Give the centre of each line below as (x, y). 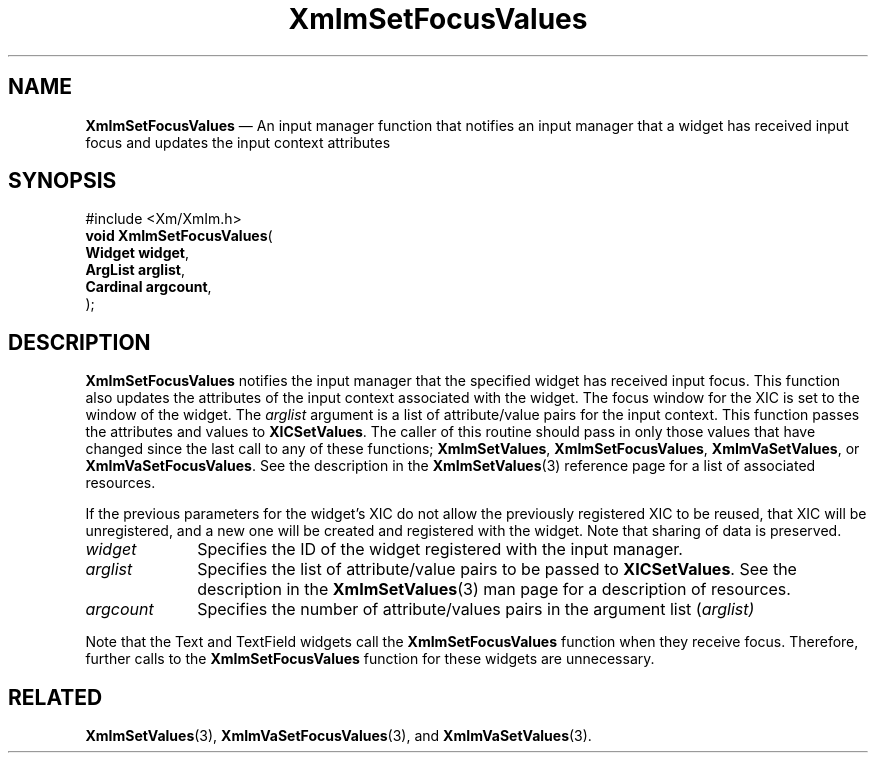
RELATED (55, 697)
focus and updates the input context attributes (238, 142)
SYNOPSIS (62, 181)
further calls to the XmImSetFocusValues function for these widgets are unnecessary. (370, 659)
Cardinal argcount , (148, 287)
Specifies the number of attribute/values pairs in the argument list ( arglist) (476, 609)
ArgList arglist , (135, 270)
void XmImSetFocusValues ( (179, 236)
